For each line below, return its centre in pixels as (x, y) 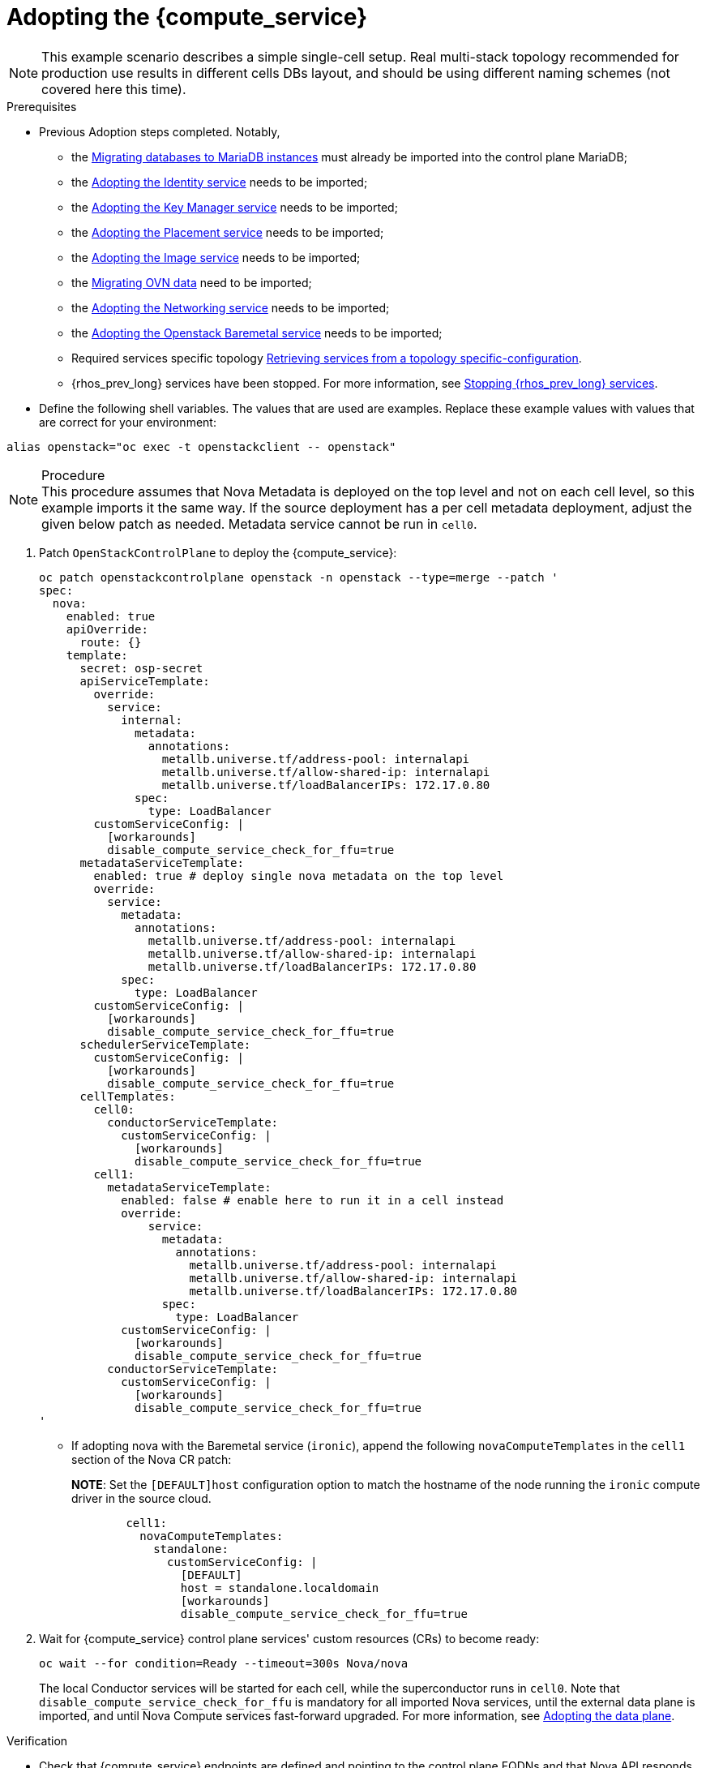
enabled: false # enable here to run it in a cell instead (312, 1200)
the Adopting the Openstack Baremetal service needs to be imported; (257, 333)
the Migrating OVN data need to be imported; (192, 282)
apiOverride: (107, 629)
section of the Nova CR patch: (152, 1459)
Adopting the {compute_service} (187, 17)
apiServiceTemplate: (145, 681)
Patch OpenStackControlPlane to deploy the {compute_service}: (218, 552)
